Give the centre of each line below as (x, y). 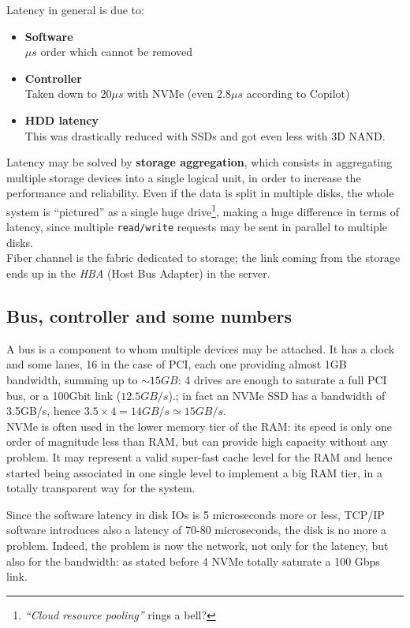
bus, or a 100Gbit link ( (64, 395)
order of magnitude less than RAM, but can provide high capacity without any (197, 441)
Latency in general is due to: (75, 9)
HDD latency (61, 120)
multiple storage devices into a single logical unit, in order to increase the (184, 177)
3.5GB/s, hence (44, 411)
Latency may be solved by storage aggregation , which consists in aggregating (199, 162)
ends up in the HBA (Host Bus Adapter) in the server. (138, 273)
